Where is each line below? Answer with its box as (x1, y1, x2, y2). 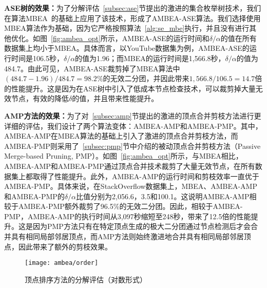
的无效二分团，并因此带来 (103, 73, 189, 84)
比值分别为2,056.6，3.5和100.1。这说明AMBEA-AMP (76, 190, 250, 201)
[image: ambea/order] (25, 259, 99, 267)
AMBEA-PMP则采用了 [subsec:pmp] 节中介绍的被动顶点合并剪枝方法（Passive (4, 140, 261, 151)
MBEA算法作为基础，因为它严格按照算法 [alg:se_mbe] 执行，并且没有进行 (4, 23, 250, 33)
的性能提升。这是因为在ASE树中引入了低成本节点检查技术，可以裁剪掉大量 (4, 83, 256, 93)
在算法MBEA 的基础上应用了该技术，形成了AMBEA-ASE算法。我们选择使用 (4, 12, 261, 23)
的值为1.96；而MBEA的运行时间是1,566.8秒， (75, 52, 225, 63)
